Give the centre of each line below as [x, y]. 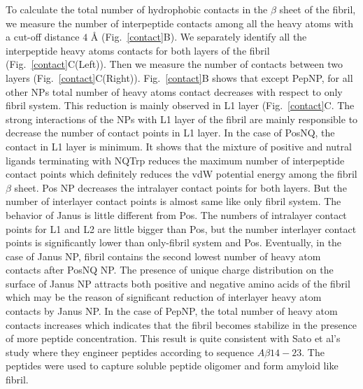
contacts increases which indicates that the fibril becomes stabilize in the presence [181, 324]
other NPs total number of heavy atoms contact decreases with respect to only [174, 91]
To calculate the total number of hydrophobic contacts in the [137, 9]
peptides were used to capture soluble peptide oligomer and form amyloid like [172, 366]
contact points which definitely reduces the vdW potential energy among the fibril [181, 174]
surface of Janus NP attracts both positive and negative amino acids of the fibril [178, 283]
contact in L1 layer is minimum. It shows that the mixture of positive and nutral [179, 146]
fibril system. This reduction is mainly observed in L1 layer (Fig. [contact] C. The [180, 105]
